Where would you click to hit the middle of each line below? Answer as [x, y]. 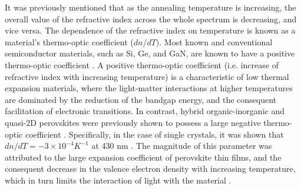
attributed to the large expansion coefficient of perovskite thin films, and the [143, 157]
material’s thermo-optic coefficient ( [69, 41]
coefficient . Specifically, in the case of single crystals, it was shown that [154, 134]
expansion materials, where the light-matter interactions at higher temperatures [149, 88]
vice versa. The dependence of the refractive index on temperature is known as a [150, 30]
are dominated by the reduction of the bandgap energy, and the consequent [141, 99]
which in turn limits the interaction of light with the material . [118, 180]
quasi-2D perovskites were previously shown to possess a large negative [133, 122]
